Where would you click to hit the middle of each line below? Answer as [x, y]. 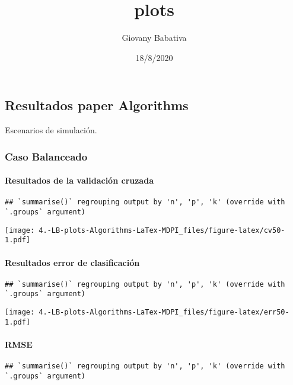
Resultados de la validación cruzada [79, 180]
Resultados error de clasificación [72, 262]
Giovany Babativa [154, 38]
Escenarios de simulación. [51, 130]
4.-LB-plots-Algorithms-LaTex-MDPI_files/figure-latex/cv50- [162, 230]
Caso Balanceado [46, 156]
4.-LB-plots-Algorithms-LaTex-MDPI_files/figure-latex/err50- [164, 312]
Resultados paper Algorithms [97, 105]
